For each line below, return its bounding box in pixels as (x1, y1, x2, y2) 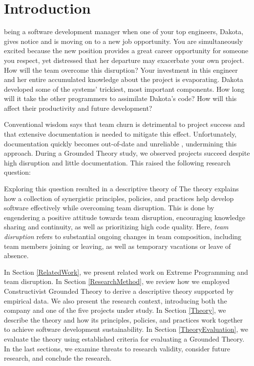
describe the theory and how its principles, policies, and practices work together (4, 314, 243, 325)
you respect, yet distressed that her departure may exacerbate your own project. (4, 55, 244, 65)
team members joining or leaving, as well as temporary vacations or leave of (4, 241, 231, 251)
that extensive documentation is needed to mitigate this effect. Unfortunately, (4, 129, 237, 139)
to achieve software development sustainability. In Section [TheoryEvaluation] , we (4, 324, 248, 334)
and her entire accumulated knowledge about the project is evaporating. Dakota (4, 74, 243, 84)
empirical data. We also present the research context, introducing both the (4, 295, 227, 305)
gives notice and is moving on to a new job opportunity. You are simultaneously (4, 36, 243, 46)
